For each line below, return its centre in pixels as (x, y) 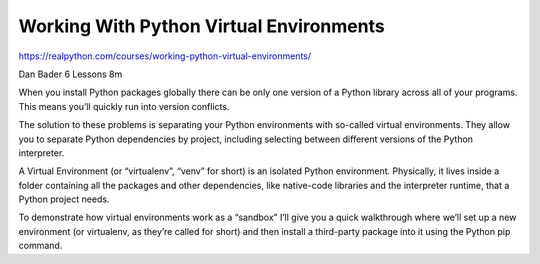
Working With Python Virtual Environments (201, 26)
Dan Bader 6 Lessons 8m (70, 74)
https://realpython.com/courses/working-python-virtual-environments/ (165, 56)
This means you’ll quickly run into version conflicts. (124, 106)
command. (40, 246)
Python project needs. (64, 199)
